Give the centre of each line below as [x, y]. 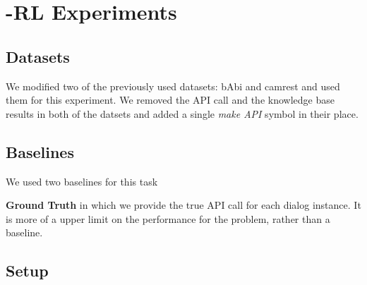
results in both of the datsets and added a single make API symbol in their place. [182, 113]
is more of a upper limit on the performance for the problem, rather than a [168, 218]
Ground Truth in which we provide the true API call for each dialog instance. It [183, 205]
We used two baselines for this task [82, 181]
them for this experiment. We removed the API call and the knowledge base [170, 100]
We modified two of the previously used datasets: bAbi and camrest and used [173, 86]
